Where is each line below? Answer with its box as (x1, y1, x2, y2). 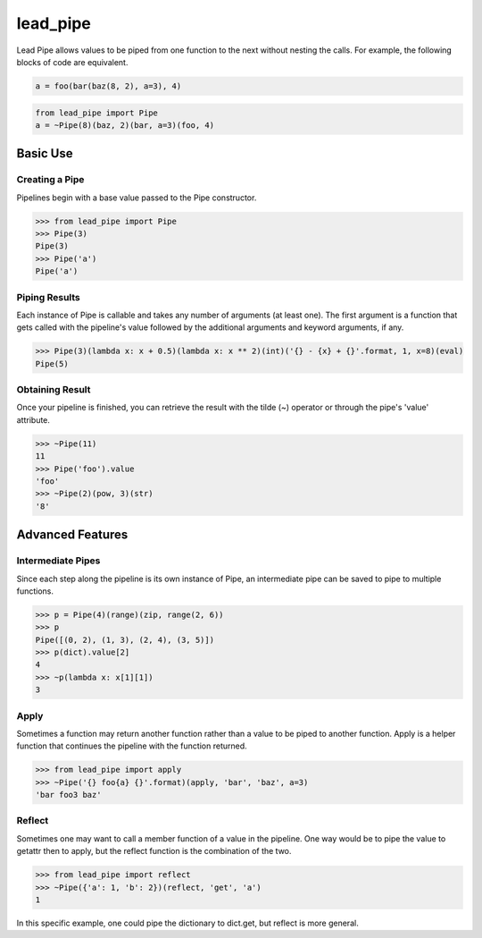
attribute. (16, 414, 51, 425)
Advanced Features (16, 528, 129, 543)
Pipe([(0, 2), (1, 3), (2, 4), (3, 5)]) (35, 635, 214, 645)
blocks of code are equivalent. (16, 56, 129, 67)
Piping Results (16, 291, 80, 303)
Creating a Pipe (16, 173, 85, 186)
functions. (16, 586, 54, 596)
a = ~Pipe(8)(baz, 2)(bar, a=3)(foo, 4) (35, 120, 214, 130)
